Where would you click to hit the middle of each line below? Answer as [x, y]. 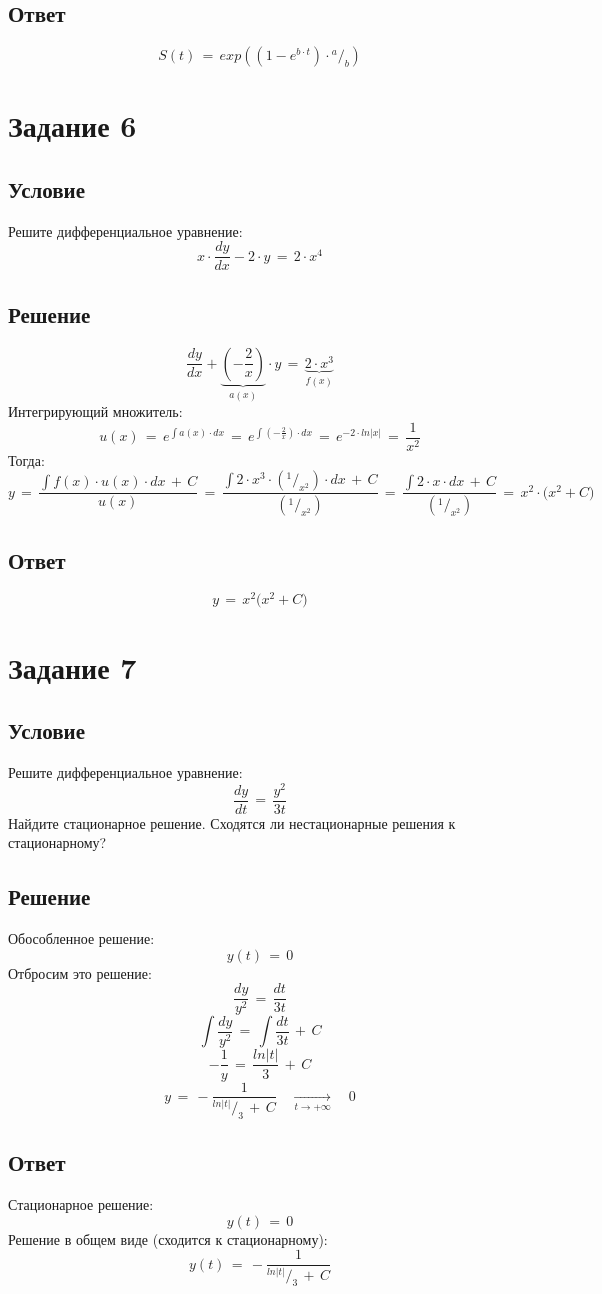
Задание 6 [72, 125]
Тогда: [26, 459]
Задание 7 [72, 666]
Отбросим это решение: [80, 972]
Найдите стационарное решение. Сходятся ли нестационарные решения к [232, 822]
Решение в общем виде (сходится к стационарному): [168, 1238]
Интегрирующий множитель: [95, 411]
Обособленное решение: [81, 938]
